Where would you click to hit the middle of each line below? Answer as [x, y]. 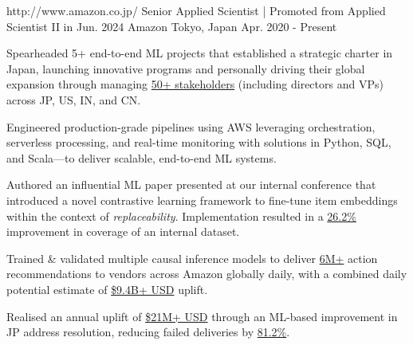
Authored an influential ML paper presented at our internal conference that [191, 184]
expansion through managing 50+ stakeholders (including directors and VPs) [195, 84]
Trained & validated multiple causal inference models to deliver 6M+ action [192, 258]
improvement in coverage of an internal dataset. [123, 231]
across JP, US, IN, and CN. [74, 99]
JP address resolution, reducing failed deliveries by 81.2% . [148, 332]
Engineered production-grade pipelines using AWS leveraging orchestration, [191, 126]
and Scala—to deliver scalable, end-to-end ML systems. [142, 157]
